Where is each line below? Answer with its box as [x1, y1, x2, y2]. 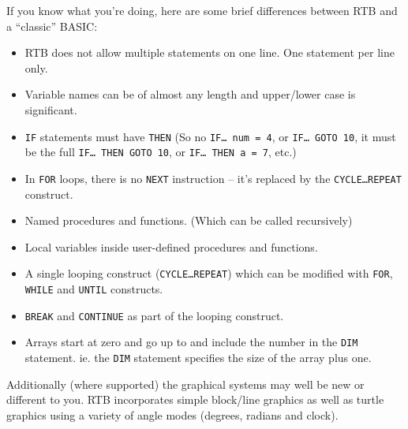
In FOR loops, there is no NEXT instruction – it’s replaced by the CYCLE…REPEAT [24, 170, 402, 186]
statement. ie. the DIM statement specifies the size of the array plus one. [24, 349, 372, 365]
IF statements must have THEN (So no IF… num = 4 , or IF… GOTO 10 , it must [24, 128, 396, 144]
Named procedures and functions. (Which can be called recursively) [24, 212, 353, 229]
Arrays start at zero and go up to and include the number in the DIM [24, 334, 358, 350]
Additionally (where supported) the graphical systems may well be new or [6, 375, 365, 392]
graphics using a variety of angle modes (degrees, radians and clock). [6, 406, 339, 423]
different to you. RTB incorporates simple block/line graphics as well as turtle [6, 391, 384, 408]
